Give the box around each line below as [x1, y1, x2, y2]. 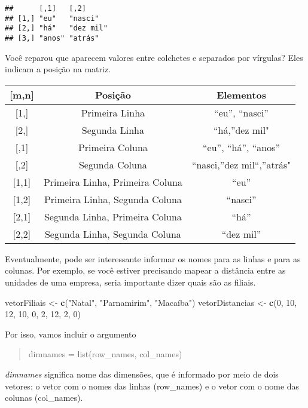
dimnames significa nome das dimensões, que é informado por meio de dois [5, 367, 279, 380]
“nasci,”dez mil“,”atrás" [191, 157, 291, 171]
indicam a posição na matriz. [5, 63, 111, 75]
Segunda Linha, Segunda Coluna [44, 226, 181, 241]
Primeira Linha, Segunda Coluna [44, 192, 182, 206]
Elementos [216, 87, 266, 102]
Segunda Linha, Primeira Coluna [44, 209, 182, 223]
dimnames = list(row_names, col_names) [28, 348, 182, 360]
